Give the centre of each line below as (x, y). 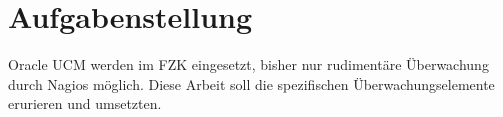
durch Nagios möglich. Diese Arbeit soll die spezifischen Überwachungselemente (251, 83)
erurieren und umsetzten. (85, 103)
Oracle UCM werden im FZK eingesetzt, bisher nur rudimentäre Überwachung (248, 64)
